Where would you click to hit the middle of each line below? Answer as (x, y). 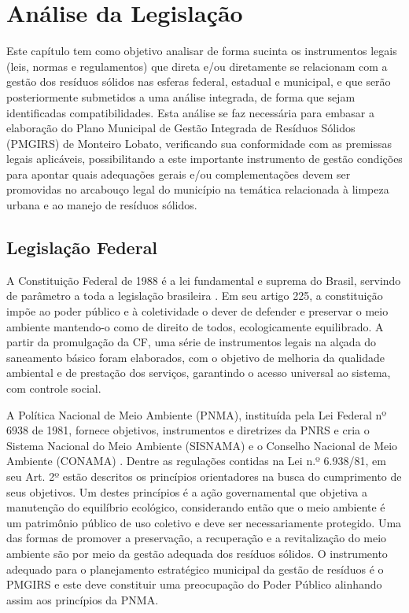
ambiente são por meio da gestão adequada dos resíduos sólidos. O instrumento (197, 553)
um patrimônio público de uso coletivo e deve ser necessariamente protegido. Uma (204, 522)
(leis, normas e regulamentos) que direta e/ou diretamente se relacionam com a (197, 66)
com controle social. (54, 388)
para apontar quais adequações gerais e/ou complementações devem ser (179, 174)
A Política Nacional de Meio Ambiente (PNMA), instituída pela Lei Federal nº (197, 414)
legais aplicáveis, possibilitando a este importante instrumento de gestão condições (204, 159)
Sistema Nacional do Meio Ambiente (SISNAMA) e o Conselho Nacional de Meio (202, 445)
